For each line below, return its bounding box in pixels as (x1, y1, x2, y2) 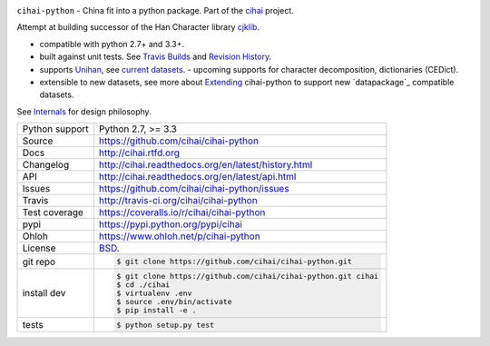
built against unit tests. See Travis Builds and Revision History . (39, 51, 272, 63)
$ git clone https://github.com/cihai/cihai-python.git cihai (116, 271, 379, 281)
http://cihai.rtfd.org (98, 146, 181, 159)
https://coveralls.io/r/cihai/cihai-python (98, 206, 266, 219)
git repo (22, 255, 56, 268)
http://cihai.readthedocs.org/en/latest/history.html (98, 159, 313, 172)
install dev (22, 287, 66, 300)
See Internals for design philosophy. (16, 105, 152, 117)
